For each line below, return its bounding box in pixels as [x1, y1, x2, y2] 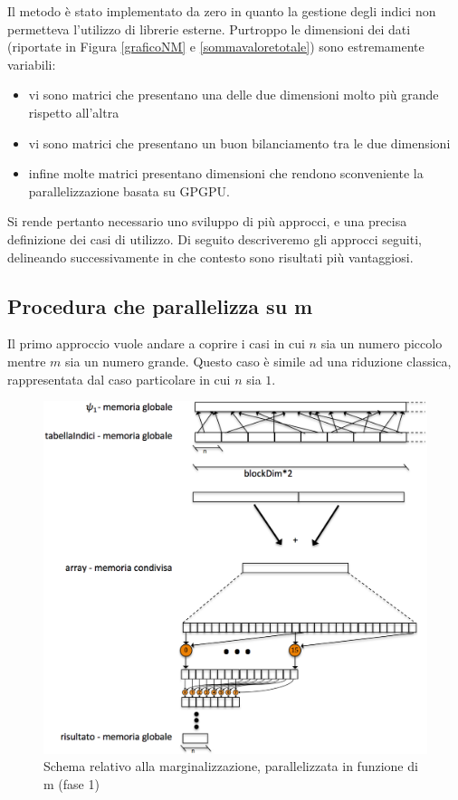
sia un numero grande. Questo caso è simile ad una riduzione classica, [65, 351, 452, 370]
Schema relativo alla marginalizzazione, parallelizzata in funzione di [43, 757, 418, 776]
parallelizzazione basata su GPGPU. [28, 181, 230, 200]
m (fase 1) [43, 774, 100, 793]
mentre [7, 351, 46, 370]
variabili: [7, 54, 56, 73]
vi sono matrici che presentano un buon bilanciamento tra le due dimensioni [28, 133, 451, 152]
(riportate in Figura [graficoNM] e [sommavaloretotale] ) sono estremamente [7, 37, 425, 56]
